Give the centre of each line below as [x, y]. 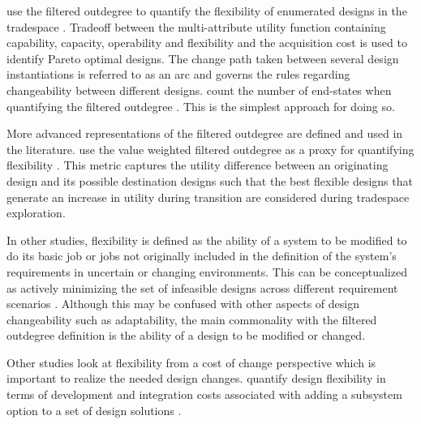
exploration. [36, 213]
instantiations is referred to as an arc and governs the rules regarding [178, 74]
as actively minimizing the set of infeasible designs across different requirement [202, 287]
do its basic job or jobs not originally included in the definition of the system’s [202, 256]
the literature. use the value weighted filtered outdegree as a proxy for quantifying [210, 149]
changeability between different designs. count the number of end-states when [199, 90]
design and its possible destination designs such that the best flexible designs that [210, 180]
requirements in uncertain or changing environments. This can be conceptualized [207, 271]
